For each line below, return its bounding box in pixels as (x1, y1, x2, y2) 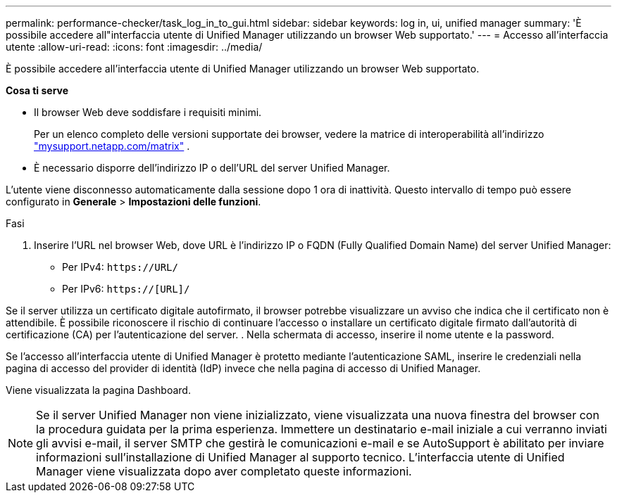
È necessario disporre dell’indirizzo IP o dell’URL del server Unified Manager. (34, 162, 390, 174)
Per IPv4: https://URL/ (62, 261, 178, 273)
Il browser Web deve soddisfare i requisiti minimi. (34, 106, 262, 118)
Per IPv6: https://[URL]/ (62, 283, 190, 295)
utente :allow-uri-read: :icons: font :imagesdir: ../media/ (6, 41, 263, 53)
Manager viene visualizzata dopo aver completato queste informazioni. (36, 464, 412, 478)
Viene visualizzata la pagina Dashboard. (6, 384, 191, 396)
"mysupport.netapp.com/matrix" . (34, 140, 190, 152)
